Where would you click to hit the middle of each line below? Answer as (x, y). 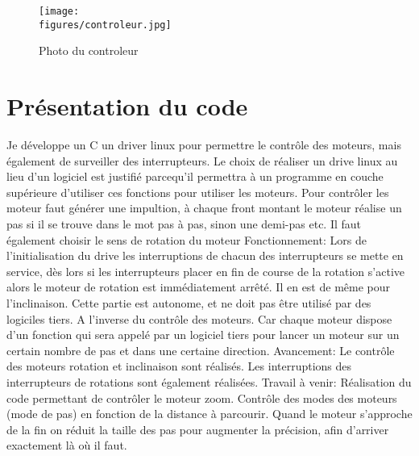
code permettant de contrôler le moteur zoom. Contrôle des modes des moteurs (202, 397)
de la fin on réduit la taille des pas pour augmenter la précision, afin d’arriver (198, 429)
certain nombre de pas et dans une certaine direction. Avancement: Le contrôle (201, 350)
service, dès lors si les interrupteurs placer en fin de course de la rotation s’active (205, 271)
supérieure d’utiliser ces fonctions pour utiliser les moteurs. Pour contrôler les (198, 192)
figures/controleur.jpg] (105, 25)
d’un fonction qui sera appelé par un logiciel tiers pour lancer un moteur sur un (203, 335)
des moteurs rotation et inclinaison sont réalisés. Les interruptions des (179, 366)
